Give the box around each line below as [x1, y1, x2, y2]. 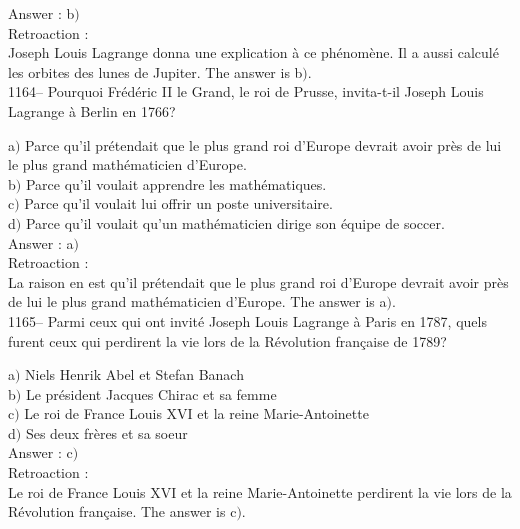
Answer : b [8, 3, 75, 23]
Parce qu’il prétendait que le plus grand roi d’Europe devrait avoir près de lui [25, 134, 502, 155]
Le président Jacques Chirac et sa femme [25, 383, 277, 404]
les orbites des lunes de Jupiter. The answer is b [8, 61, 303, 82]
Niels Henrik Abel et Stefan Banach [25, 364, 244, 385]
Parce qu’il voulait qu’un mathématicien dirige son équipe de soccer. [25, 212, 445, 233]
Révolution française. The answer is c [8, 501, 237, 522]
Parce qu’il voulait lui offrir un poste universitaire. [24, 193, 333, 214]
